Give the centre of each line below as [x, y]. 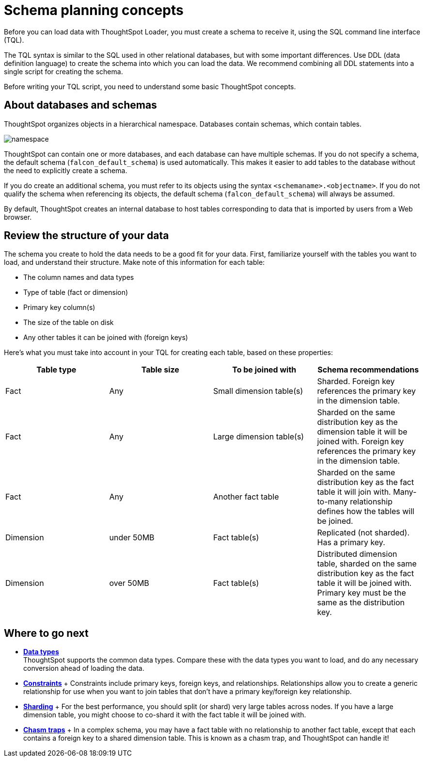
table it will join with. [354, 492]
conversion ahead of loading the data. [84, 668]
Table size [160, 370]
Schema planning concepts [94, 10]
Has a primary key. [351, 542]
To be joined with [264, 370]
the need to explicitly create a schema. [66, 170]
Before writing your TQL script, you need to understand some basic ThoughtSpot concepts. [150, 86]
